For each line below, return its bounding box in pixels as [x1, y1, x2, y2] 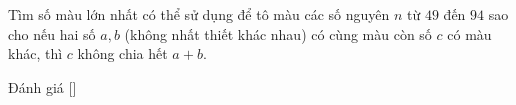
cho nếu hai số [8, 23, 96, 44]
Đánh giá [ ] [8, 76, 77, 97]
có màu [447, 23, 492, 44]
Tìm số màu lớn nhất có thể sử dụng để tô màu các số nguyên [8, 4, 390, 24]
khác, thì [8, 43, 63, 64]
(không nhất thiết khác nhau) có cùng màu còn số [124, 23, 432, 44]
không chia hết [77, 43, 168, 64]
